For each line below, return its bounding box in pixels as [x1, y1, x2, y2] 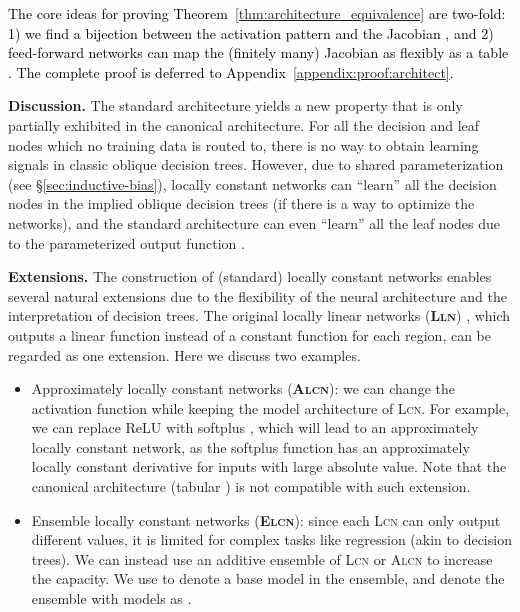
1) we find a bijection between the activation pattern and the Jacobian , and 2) [8, 22, 494, 43]
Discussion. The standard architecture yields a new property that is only [8, 95, 463, 116]
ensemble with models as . [31, 588, 192, 609]
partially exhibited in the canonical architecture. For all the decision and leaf [8, 114, 480, 135]
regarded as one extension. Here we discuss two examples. [8, 344, 361, 365]
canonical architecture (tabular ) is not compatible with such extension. [31, 476, 471, 497]
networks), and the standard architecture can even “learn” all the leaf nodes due [8, 212, 500, 233]
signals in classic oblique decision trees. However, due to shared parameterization [8, 154, 504, 175]
